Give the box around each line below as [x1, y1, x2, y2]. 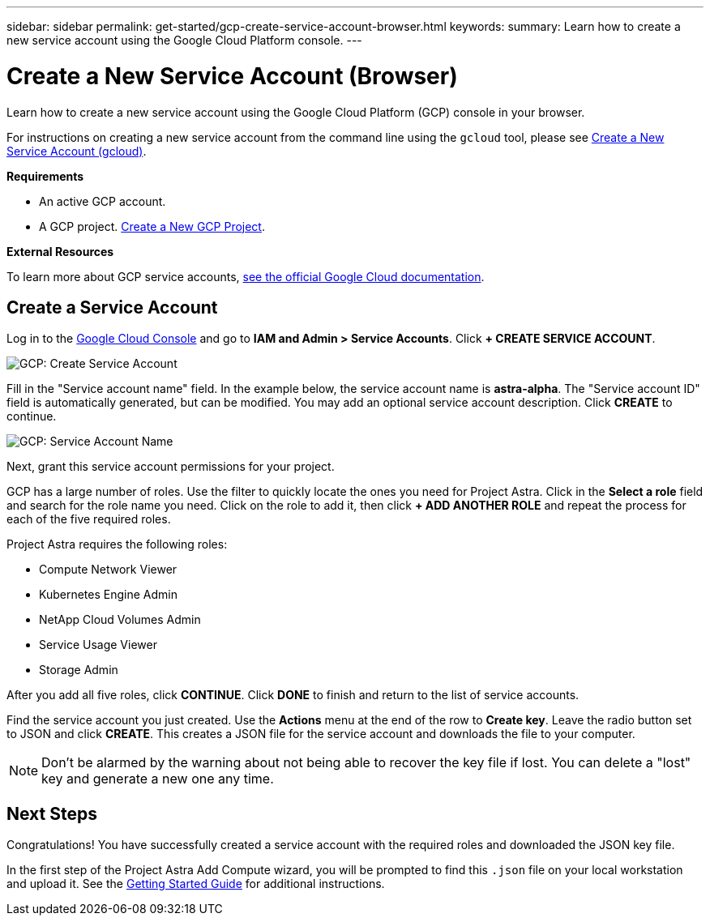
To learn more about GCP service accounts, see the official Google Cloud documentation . [6, 269, 485, 284]
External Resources [6, 244, 114, 258]
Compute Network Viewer [39, 562, 177, 577]
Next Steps [6, 803, 97, 824]
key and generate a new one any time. [41, 770, 274, 788]
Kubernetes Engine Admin [39, 587, 177, 602]
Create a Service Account [6, 297, 218, 318]
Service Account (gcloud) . [6, 143, 147, 158]
